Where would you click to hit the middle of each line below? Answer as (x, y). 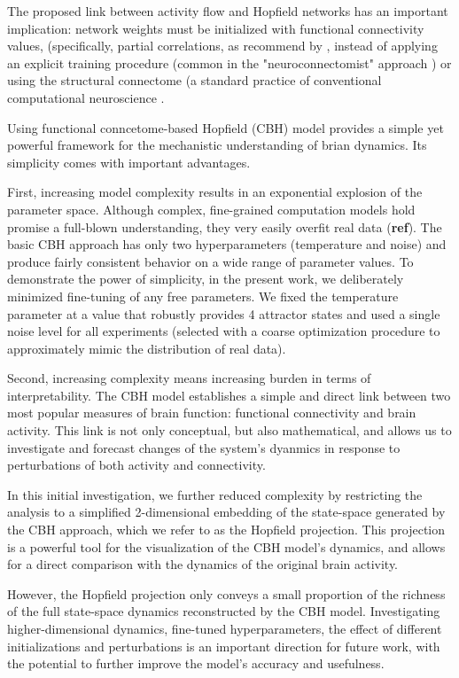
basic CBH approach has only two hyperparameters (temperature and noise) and (227, 244)
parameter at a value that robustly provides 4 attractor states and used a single (224, 313)
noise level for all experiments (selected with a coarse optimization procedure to (224, 331)
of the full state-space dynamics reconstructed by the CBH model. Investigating (224, 611)
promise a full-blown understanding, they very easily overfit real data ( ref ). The (225, 226)
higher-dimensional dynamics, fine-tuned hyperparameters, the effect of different (225, 628)
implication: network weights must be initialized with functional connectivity (216, 28)
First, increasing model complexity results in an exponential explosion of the (215, 192)
